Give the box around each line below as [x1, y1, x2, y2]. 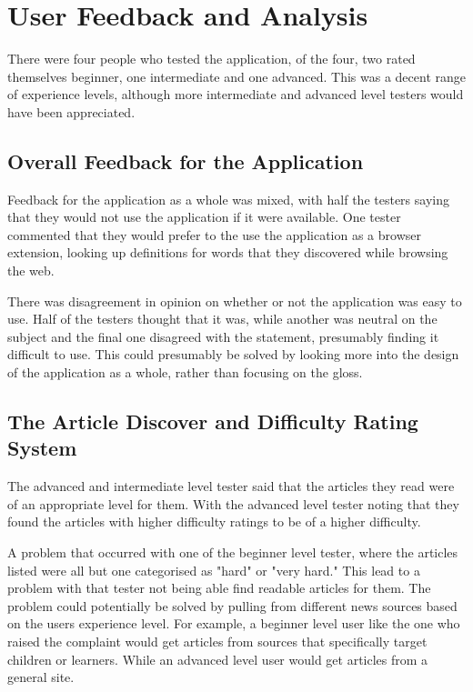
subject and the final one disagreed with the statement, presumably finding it [7, 326, 439, 346]
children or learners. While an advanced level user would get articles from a [7, 649, 428, 668]
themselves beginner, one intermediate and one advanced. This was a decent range [7, 66, 466, 85]
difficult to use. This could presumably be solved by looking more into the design [7, 345, 459, 364]
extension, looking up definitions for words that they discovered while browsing [7, 243, 448, 262]
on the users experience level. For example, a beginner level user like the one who [7, 614, 460, 633]
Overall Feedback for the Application [7, 146, 364, 175]
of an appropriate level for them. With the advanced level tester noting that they [7, 494, 459, 513]
